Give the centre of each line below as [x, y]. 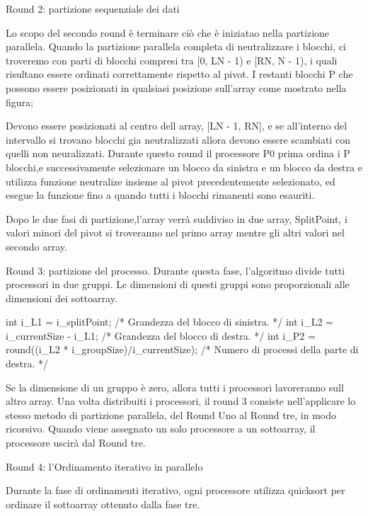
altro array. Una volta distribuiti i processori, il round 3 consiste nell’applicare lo [181, 401]
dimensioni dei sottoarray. [62, 298]
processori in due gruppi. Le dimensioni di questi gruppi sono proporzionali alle [178, 284]
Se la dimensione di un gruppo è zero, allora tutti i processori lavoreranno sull [175, 387]
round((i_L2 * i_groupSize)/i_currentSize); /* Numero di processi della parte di [182, 349]
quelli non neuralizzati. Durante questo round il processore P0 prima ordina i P [178, 153]
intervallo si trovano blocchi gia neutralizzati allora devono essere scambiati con [178, 139]
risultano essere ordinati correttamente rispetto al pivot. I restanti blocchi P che [179, 74]
